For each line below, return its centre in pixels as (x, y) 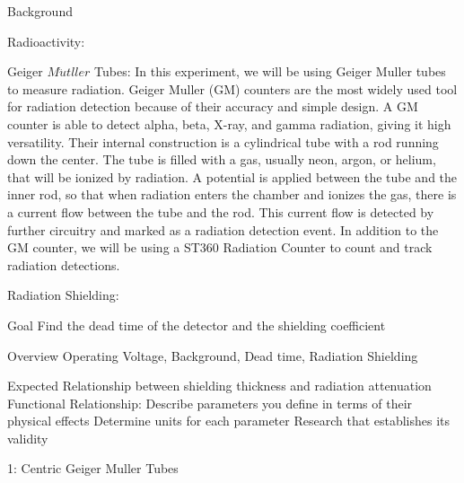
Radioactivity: (46, 41)
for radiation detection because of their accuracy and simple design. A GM (213, 106)
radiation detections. (64, 264)
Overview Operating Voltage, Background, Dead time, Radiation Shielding (213, 355)
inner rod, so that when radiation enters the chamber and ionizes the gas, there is (232, 194)
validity (28, 438)
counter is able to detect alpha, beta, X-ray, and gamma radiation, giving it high (229, 123)
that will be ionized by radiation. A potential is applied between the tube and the (232, 176)
